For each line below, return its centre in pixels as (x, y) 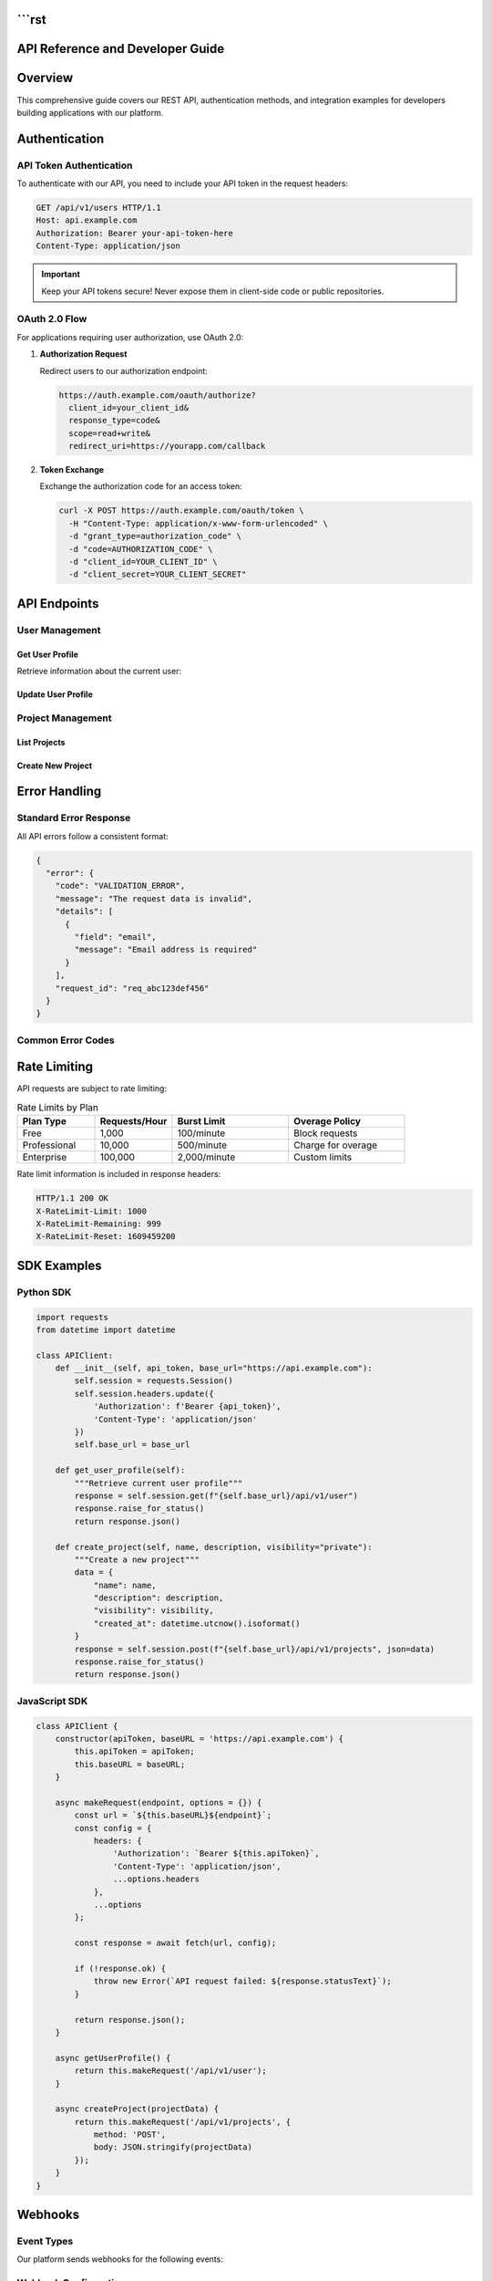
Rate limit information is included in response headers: (119, 1174)
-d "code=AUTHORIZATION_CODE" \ (141, 549)
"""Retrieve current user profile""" (159, 1483)
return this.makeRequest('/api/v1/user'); (171, 2071)
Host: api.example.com (87, 220)
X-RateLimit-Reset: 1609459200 (106, 1237)
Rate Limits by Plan (58, 1107)
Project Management (64, 718)
